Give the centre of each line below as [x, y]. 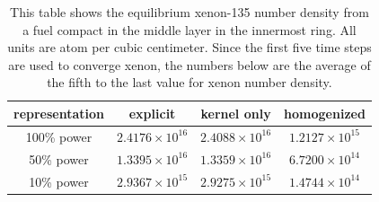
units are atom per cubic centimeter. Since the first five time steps [189, 47]
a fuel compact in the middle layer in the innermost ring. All [189, 29]
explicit [152, 113]
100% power [59, 136]
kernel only [236, 113]
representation [59, 113]
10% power [59, 181]
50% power [59, 158]
